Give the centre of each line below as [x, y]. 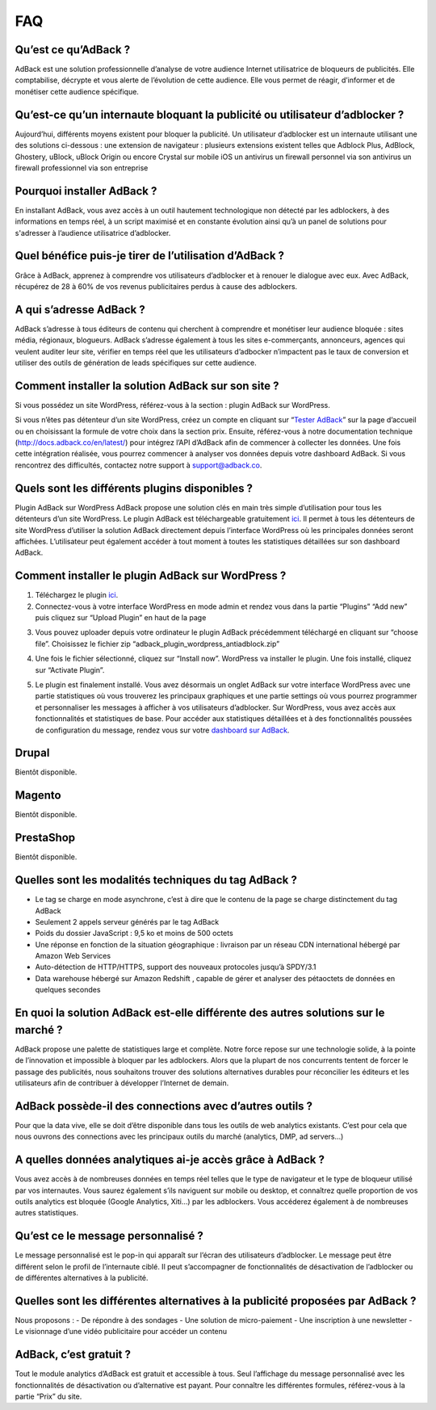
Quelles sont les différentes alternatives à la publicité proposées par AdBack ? [216, 1301]
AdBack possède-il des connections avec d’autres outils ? [164, 1106]
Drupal [32, 753]
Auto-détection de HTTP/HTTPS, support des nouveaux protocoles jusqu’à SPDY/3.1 [176, 967]
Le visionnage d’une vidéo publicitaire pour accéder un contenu [121, 1332]
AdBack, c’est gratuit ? [73, 1355]
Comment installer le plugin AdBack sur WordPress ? [151, 576]
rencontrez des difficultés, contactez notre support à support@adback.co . [138, 465]
